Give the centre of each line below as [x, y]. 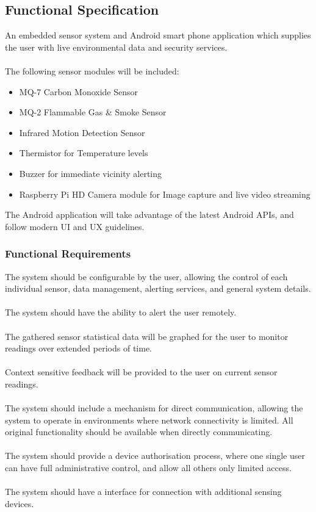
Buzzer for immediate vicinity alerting [91, 173]
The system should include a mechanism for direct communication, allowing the [154, 408]
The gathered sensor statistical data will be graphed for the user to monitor [147, 336]
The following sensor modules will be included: [92, 70]
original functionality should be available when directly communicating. [139, 432]
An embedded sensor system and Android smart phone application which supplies [158, 35]
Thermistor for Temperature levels [84, 153]
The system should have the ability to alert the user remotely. [121, 312]
